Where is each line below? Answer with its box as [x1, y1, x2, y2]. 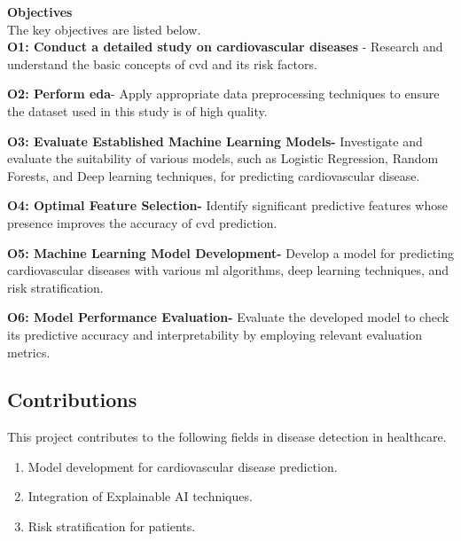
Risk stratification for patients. [27, 517, 196, 536]
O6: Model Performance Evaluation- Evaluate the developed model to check [7, 308, 449, 326]
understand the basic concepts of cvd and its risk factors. [7, 54, 317, 73]
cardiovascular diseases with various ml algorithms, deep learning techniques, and [7, 261, 449, 279]
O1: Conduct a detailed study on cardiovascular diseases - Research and [7, 37, 443, 56]
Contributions [7, 386, 137, 413]
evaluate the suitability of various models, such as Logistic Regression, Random [7, 149, 439, 168]
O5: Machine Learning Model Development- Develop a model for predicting [7, 243, 454, 262]
